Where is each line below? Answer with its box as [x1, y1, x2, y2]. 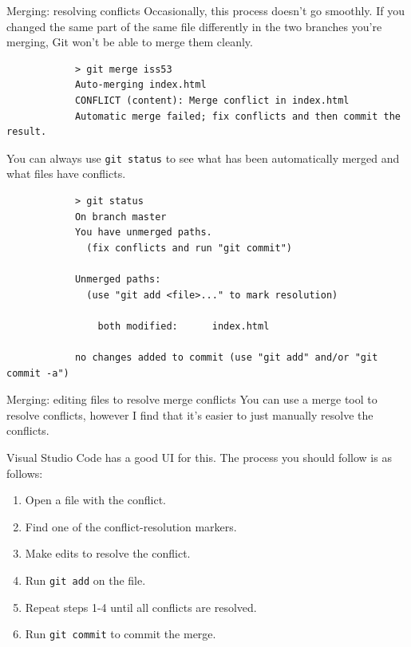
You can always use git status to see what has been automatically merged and [6, 149, 400, 166]
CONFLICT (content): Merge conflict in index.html [74, 94, 350, 106]
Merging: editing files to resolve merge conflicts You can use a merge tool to [6, 391, 377, 408]
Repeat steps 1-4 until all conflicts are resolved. [25, 598, 257, 615]
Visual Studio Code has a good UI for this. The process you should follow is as [6, 448, 392, 465]
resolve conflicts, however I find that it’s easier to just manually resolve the [6, 406, 373, 423]
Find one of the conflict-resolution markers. [25, 518, 237, 535]
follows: [6, 464, 43, 481]
